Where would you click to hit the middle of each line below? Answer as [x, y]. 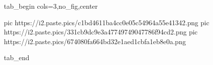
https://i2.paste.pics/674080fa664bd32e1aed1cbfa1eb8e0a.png [95, 41]
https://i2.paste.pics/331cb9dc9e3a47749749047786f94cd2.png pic [101, 32]
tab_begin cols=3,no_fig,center [51, 6]
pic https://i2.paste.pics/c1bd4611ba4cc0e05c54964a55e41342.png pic [107, 22]
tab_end [17, 57]
